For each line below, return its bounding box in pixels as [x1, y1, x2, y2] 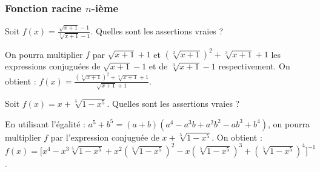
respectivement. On [218, 60, 290, 72]
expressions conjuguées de [5, 60, 101, 72]
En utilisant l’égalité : [5, 117, 85, 130]
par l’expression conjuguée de [50, 130, 159, 143]
